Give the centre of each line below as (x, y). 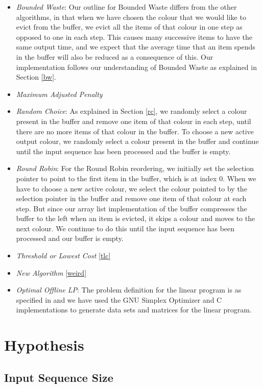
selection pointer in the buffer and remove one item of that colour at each (131, 198)
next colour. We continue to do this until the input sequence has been (125, 228)
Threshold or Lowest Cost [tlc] (63, 256)
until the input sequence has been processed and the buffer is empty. (123, 151)
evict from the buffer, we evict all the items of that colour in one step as (129, 27)
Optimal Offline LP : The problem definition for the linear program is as (129, 290)
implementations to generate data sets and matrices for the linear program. (134, 310)
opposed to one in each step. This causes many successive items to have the (134, 37)
